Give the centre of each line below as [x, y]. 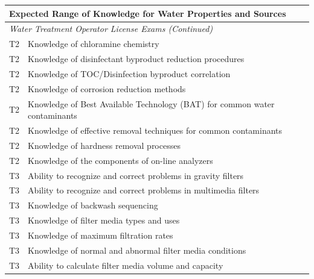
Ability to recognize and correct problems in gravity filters [136, 175]
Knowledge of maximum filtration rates [101, 235]
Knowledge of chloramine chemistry [94, 44]
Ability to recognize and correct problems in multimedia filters [144, 190]
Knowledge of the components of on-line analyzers [120, 160]
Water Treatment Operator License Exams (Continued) [111, 29]
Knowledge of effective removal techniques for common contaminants [155, 130]
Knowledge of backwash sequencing [93, 205]
